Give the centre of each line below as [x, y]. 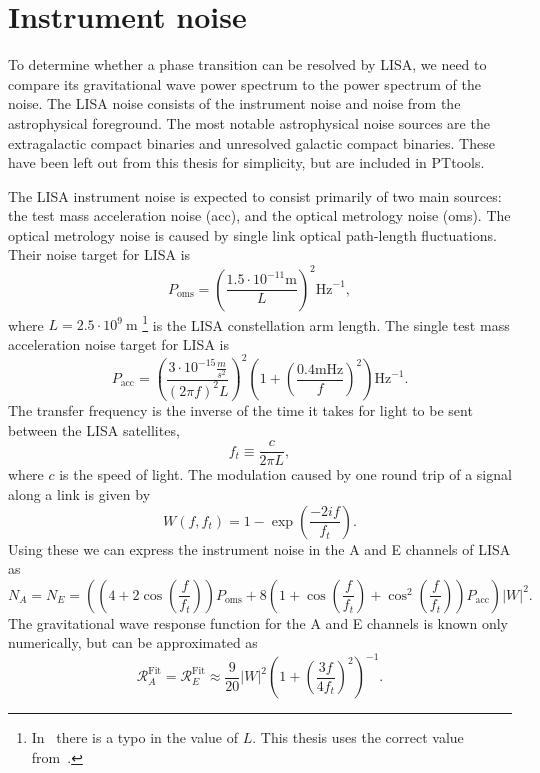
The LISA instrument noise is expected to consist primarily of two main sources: [255, 195]
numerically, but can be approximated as [133, 642]
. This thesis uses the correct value [358, 737]
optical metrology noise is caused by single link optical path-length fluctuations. [252, 234]
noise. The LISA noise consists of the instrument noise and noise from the [234, 103]
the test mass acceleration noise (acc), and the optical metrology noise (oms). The [259, 215]
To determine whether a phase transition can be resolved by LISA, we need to [247, 64]
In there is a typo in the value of [135, 737]
